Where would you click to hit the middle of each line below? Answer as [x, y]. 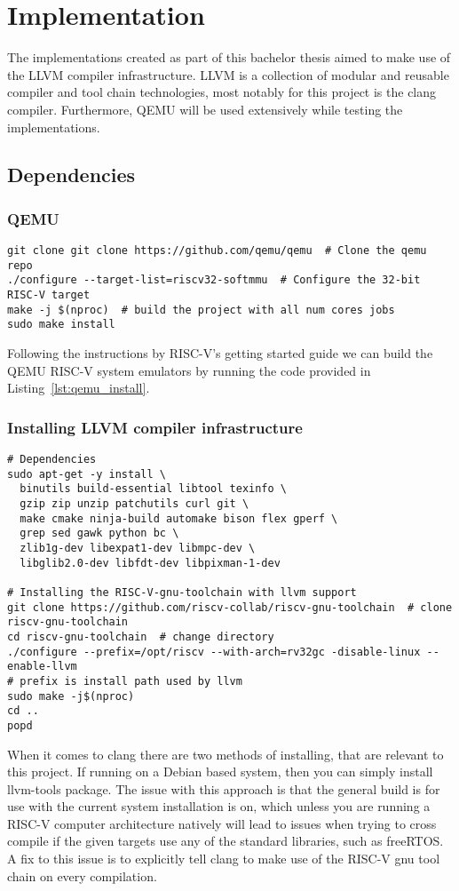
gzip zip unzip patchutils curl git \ [135, 504]
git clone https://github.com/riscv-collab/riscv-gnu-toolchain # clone [230, 607]
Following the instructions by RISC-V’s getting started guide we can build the [220, 353]
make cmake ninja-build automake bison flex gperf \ [179, 518]
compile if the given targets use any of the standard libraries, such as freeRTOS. [226, 841]
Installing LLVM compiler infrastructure [155, 427]
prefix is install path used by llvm [131, 681]
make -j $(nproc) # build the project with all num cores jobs [201, 310]
